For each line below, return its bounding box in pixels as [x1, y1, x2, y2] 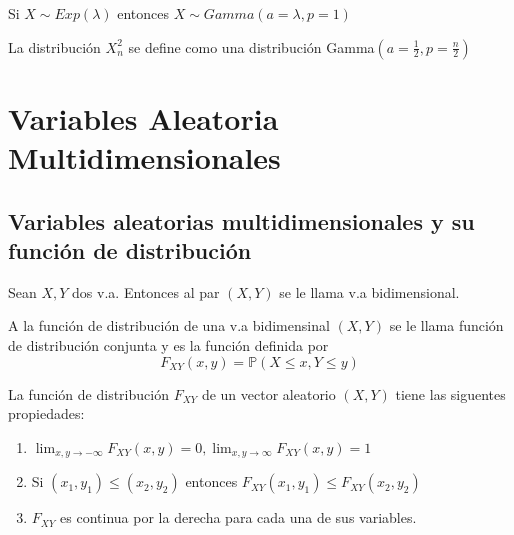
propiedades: [8, 403, 85, 424]
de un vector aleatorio [201, 383, 336, 404]
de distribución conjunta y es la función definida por [8, 334, 329, 355]
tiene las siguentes [395, 383, 506, 404]
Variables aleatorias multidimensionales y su [8, 205, 475, 236]
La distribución [8, 36, 101, 57]
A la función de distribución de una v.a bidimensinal [8, 315, 330, 336]
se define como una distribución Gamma [128, 36, 375, 57]
